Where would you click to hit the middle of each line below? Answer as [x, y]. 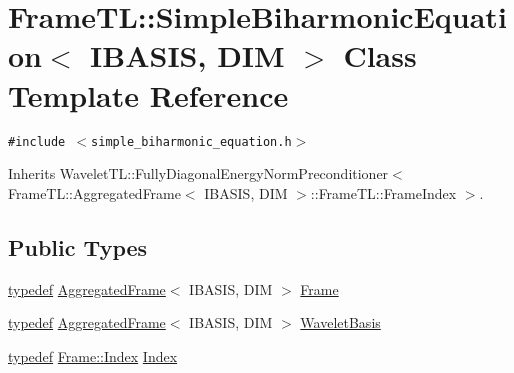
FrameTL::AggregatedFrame [94, 192]
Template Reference [148, 94]
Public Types [78, 246]
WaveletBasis [340, 322]
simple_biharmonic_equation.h [191, 141]
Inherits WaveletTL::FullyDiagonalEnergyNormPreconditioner [198, 173]
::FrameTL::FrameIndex [383, 192]
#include [37, 141]
